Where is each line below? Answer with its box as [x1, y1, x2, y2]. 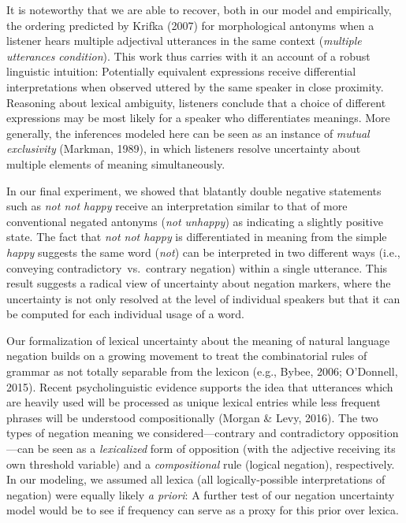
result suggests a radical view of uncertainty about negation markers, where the [6, 275, 391, 291]
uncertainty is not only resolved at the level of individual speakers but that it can [6, 290, 400, 306]
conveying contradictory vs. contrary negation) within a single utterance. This [6, 259, 388, 276]
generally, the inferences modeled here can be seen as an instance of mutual [6, 124, 370, 141]
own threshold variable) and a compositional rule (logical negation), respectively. [6, 455, 395, 472]
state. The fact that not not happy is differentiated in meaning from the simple [6, 228, 387, 245]
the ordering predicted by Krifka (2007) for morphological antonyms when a [6, 17, 374, 33]
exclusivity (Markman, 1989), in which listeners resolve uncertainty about [6, 140, 361, 157]
